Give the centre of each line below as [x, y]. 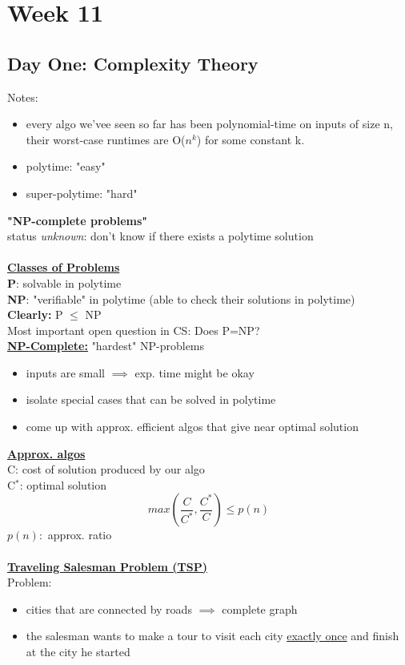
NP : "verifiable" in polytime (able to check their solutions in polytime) [181, 298]
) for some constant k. [251, 139]
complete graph [260, 609]
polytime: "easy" [66, 166]
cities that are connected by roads [109, 609]
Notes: [23, 97]
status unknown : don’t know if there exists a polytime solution [160, 236]
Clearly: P [35, 314]
